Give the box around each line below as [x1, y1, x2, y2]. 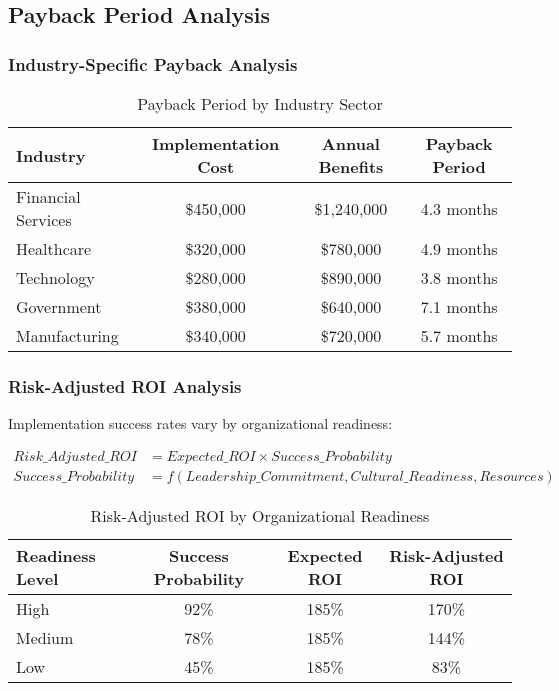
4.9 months [420, 237, 498, 260]
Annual [321, 132, 380, 155]
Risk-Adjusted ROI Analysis [8, 373, 242, 398]
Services [16, 208, 72, 231]
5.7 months [420, 324, 498, 347]
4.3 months [420, 196, 498, 220]
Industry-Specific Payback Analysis [8, 51, 298, 76]
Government [16, 295, 102, 318]
